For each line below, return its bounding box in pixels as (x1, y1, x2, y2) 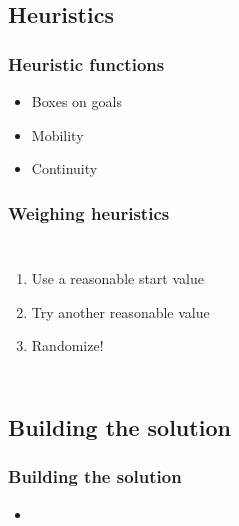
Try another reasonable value (31, 301, 210, 322)
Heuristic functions (8, 51, 165, 76)
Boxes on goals (31, 91, 122, 111)
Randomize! (31, 335, 104, 356)
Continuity (31, 158, 98, 179)
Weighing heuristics (8, 200, 170, 225)
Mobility (31, 124, 84, 145)
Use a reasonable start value (31, 268, 204, 288)
